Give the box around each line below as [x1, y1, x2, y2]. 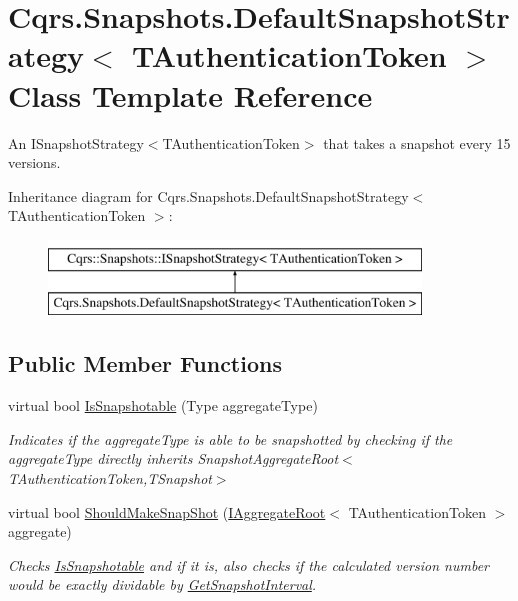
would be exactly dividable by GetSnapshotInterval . [8, 574, 317, 595]
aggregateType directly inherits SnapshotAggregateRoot [8, 448, 339, 469]
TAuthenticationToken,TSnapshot [8, 468, 212, 489]
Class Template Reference [8, 74, 373, 115]
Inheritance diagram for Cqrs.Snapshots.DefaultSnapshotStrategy [8, 185, 409, 206]
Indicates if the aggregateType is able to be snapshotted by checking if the [8, 428, 453, 449]
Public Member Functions [8, 348, 282, 379]
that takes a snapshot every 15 [323, 132, 511, 153]
